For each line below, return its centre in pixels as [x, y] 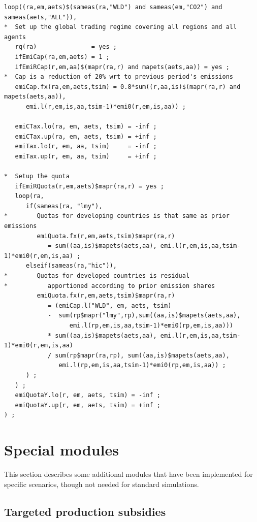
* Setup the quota [37, 176]
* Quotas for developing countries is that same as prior [117, 216]
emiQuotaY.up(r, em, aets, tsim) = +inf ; [88, 405]
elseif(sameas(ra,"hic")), [71, 266]
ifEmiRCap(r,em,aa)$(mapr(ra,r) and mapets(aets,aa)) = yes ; [122, 67]
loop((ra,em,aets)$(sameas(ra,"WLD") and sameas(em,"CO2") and [113, 7]
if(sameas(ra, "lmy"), [64, 206]
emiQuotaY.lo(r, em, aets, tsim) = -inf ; [88, 395]
